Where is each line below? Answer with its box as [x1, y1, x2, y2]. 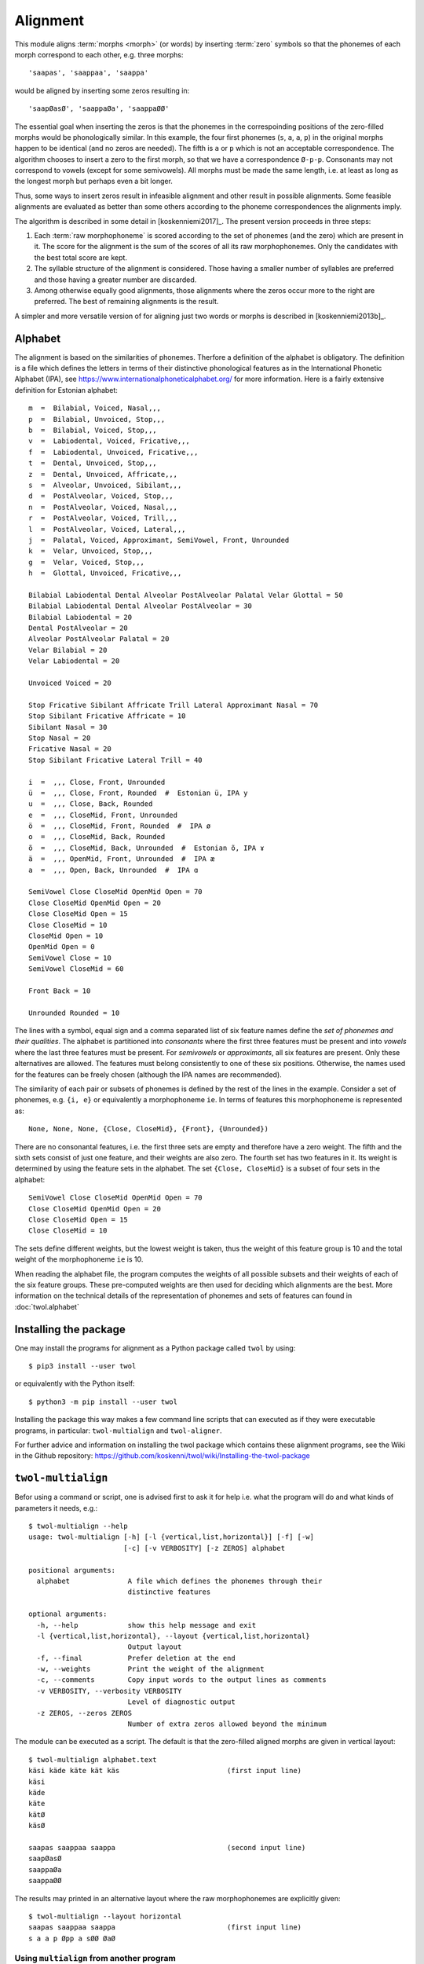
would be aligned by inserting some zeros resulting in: [14, 86, 190, 95]
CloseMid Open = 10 [28, 931, 104, 940]
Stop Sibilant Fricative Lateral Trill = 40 [28, 755, 203, 764]
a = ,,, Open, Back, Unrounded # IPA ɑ [28, 865, 199, 874]
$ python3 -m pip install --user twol [28, 1397, 178, 1406]
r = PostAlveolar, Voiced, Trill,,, [28, 514, 178, 522]
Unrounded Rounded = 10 [28, 1008, 120, 1017]
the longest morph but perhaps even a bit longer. [14, 177, 173, 186]
